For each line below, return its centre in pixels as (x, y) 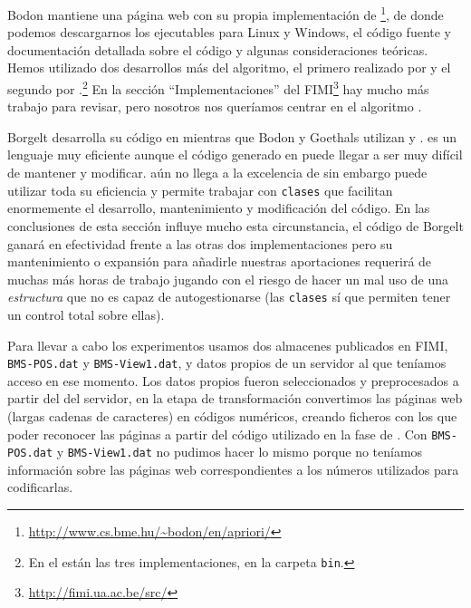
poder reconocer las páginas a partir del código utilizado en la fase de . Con (217, 434)
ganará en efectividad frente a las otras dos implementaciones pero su (200, 243)
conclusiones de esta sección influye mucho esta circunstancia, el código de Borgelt (235, 225)
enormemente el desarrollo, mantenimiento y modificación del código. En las (219, 208)
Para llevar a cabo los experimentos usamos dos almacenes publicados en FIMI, (228, 345)
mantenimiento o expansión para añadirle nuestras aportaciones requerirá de (220, 261)
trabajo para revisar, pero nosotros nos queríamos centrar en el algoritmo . (215, 106)
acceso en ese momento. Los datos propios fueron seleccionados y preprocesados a (233, 380)
